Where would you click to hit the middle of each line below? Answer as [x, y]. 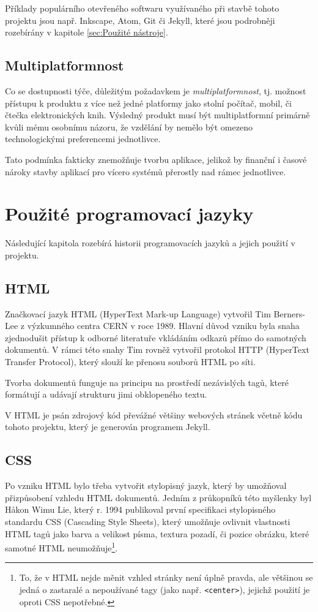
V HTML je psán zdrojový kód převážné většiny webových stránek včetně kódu [154, 414]
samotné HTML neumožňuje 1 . [61, 547]
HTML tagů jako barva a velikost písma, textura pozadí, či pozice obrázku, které [157, 533]
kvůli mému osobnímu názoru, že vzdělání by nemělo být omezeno [129, 127]
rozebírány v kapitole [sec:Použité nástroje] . [87, 32]
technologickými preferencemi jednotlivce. [83, 139]
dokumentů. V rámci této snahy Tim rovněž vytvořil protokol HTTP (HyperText [157, 349]
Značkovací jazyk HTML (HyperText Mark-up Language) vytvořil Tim [138, 313]
